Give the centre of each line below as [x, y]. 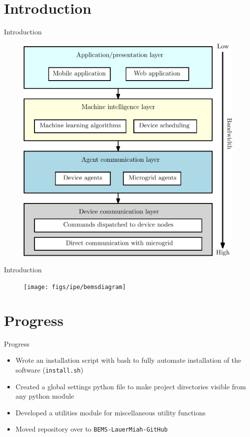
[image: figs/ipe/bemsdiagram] [75, 287]
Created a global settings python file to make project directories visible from [131, 386]
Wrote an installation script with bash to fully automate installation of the [128, 360]
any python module [45, 396]
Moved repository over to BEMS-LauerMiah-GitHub [92, 429]
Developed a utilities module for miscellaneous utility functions [110, 412]
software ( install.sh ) [49, 369]
